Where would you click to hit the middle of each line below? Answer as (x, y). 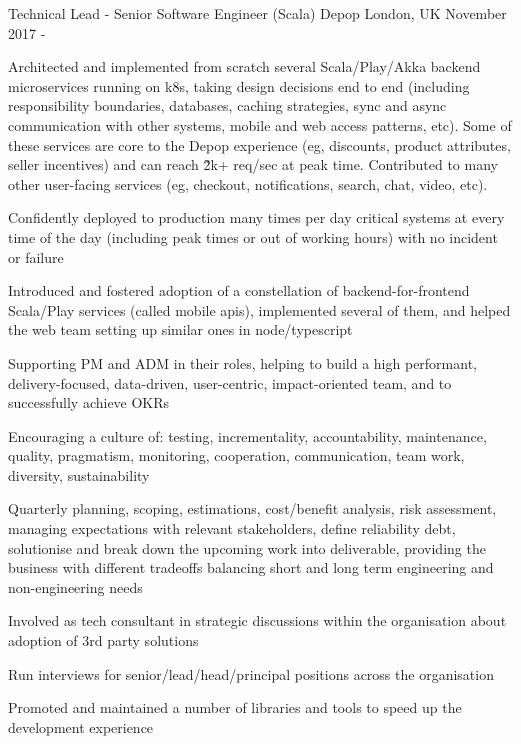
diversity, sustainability (79, 474)
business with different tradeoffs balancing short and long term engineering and (251, 567)
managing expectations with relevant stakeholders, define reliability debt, (232, 528)
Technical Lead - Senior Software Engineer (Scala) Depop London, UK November (257, 13)
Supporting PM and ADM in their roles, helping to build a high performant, (242, 362)
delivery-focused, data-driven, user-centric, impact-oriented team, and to (230, 382)
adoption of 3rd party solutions (103, 640)
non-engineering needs (75, 586)
